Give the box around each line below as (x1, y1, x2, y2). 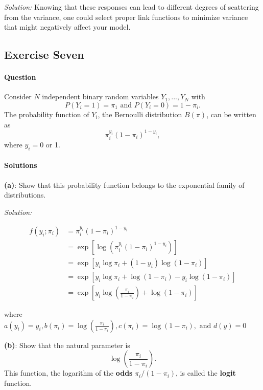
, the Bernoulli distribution (98, 109, 182, 119)
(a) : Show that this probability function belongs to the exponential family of (4, 179, 245, 190)
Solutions (4, 160, 37, 170)
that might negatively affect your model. (4, 21, 131, 32)
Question (4, 72, 36, 82)
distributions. (4, 189, 46, 200)
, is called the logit (176, 367, 236, 378)
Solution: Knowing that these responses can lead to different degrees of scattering (4, 2, 259, 12)
